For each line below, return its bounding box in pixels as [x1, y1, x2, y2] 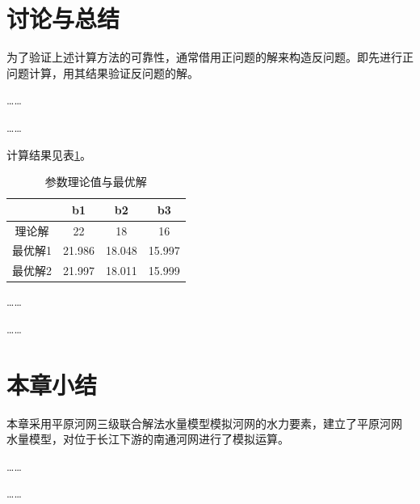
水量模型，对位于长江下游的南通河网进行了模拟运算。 [6, 430, 289, 447]
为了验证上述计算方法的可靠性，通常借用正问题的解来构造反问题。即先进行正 [6, 49, 414, 66]
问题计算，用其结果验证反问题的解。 [6, 64, 199, 81]
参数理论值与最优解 [44, 173, 147, 190]
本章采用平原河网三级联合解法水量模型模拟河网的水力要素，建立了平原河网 [6, 414, 402, 431]
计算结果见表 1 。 [6, 146, 91, 163]
